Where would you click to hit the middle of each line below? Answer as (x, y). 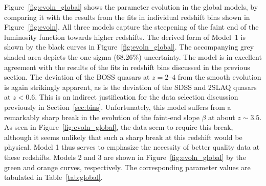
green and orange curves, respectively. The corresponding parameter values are (127, 167)
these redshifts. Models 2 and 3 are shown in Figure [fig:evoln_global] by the (125, 157)
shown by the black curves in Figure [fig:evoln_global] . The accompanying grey (129, 47)
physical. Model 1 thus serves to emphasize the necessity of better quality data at (132, 147)
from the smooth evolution (219, 77)
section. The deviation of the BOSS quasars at (77, 77)
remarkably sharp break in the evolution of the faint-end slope (102, 117)
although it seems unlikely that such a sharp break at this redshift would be (123, 137)
